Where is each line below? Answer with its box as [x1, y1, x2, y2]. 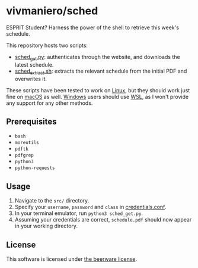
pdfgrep [14, 152, 34, 158]
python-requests [14, 165, 55, 171]
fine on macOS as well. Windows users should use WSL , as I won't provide [6, 93, 189, 100]
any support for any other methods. [6, 99, 93, 107]
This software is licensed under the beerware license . [6, 255, 138, 263]
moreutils [14, 140, 40, 146]
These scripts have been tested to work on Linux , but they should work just [6, 86, 190, 94]
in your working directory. [14, 222, 78, 230]
